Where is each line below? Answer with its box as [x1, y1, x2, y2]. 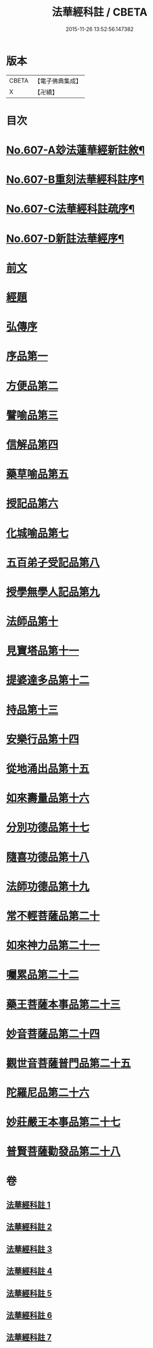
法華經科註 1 [6, 1200, 51, 1210]
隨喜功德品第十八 [6, 850, 90, 864]
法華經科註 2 [6, 1222, 52, 1232]
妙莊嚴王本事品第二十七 [6, 1115, 121, 1129]
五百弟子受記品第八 [6, 556, 100, 569]
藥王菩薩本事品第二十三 [6, 997, 121, 1011]
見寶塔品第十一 [6, 644, 79, 658]
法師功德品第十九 [6, 880, 90, 893]
